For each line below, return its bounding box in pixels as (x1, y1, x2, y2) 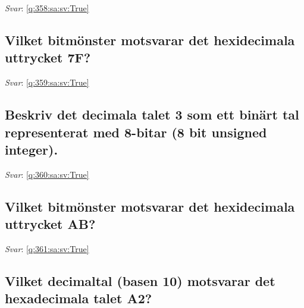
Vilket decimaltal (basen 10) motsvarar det (5, 271, 275, 290)
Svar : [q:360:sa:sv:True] (5, 168, 89, 180)
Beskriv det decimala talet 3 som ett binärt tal (5, 105, 299, 124)
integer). (5, 140, 58, 158)
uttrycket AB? (5, 215, 96, 233)
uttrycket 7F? (5, 48, 91, 67)
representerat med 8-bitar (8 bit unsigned (5, 122, 267, 141)
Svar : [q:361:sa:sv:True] (5, 242, 89, 254)
